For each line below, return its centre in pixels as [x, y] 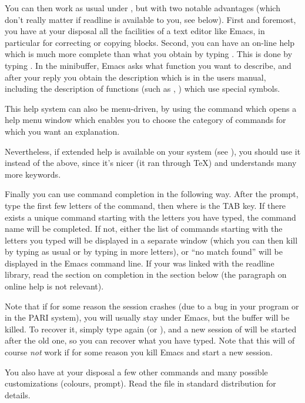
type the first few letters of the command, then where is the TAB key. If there [145, 205]
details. [18, 394]
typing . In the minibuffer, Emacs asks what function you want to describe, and [148, 65]
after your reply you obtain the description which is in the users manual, [135, 77]
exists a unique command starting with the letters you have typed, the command [150, 217]
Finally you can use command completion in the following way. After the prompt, [152, 194]
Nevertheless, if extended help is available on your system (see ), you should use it [153, 151]
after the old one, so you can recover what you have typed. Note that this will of [150, 340]
